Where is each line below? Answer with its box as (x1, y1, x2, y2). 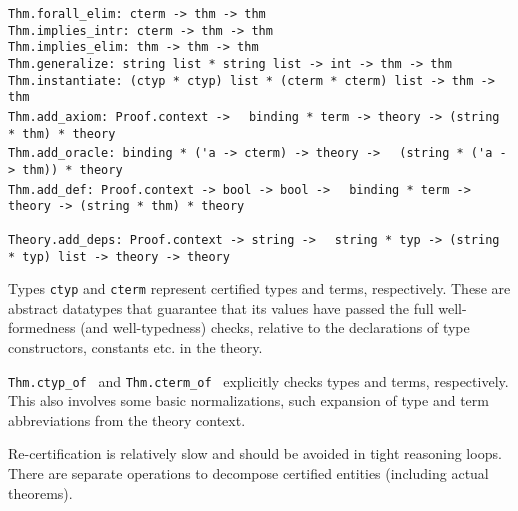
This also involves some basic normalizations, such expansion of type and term (8, 390, 489, 411)
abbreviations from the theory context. (8, 409, 246, 430)
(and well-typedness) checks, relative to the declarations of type (80, 317, 470, 338)
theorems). (8, 482, 73, 503)
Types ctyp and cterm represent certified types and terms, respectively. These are (8, 278, 511, 299)
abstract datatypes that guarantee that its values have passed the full (8, 297, 434, 318)
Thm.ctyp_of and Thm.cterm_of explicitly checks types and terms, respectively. (8, 370, 509, 391)
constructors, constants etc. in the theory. (8, 337, 263, 358)
